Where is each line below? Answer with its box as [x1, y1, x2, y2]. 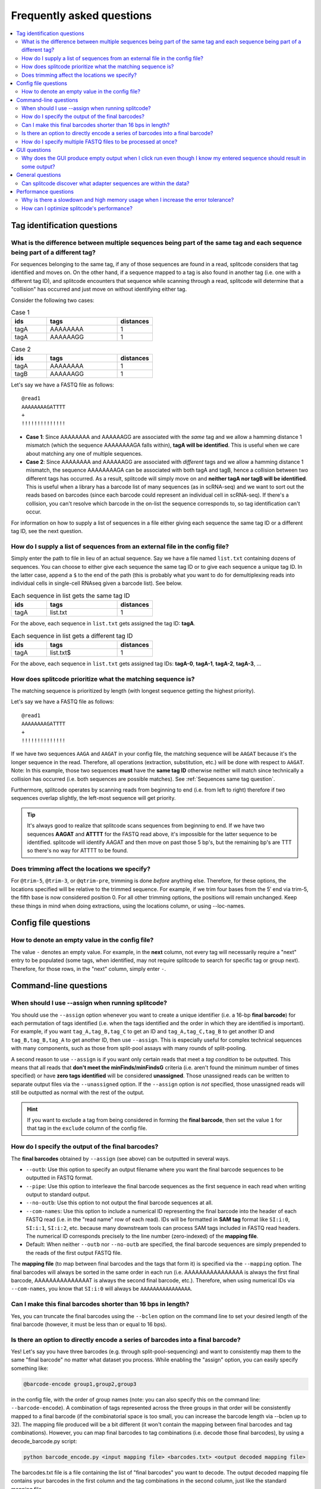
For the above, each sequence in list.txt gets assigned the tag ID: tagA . [11, 620, 196, 627]
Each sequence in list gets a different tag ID [11, 631, 133, 640]
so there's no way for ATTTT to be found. [27, 847, 128, 854]
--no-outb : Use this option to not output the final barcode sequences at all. [26, 1199, 213, 1206]
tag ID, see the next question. [11, 528, 83, 535]
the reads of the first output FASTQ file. [26, 1249, 122, 1256]
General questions [16, 172, 61, 179]
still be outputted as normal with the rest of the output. [11, 1089, 145, 1096]
